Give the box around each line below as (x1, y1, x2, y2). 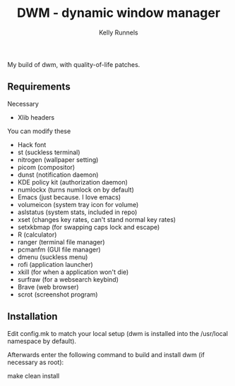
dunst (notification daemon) (17, 170, 99, 179)
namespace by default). (7, 337, 76, 345)
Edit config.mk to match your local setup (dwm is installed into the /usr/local (7, 329, 228, 337)
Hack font (17, 140, 47, 149)
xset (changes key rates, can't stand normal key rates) (17, 215, 176, 223)
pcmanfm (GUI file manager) (17, 245, 101, 254)
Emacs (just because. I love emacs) (17, 192, 121, 201)
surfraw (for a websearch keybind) (17, 275, 119, 283)
